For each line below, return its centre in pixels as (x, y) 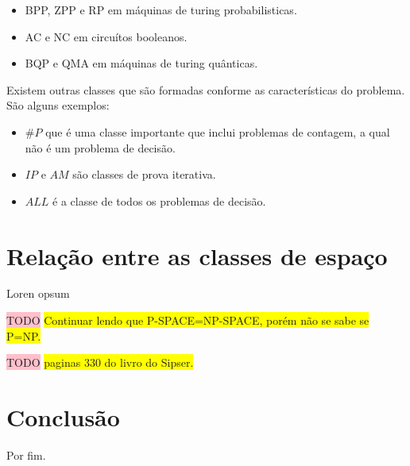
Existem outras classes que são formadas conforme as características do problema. (206, 89)
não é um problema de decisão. (100, 147)
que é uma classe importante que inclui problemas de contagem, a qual (218, 131)
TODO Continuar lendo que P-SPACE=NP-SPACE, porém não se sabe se (188, 320)
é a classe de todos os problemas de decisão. (159, 200)
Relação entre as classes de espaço (197, 255)
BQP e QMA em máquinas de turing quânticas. (141, 63)
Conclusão (63, 417)
